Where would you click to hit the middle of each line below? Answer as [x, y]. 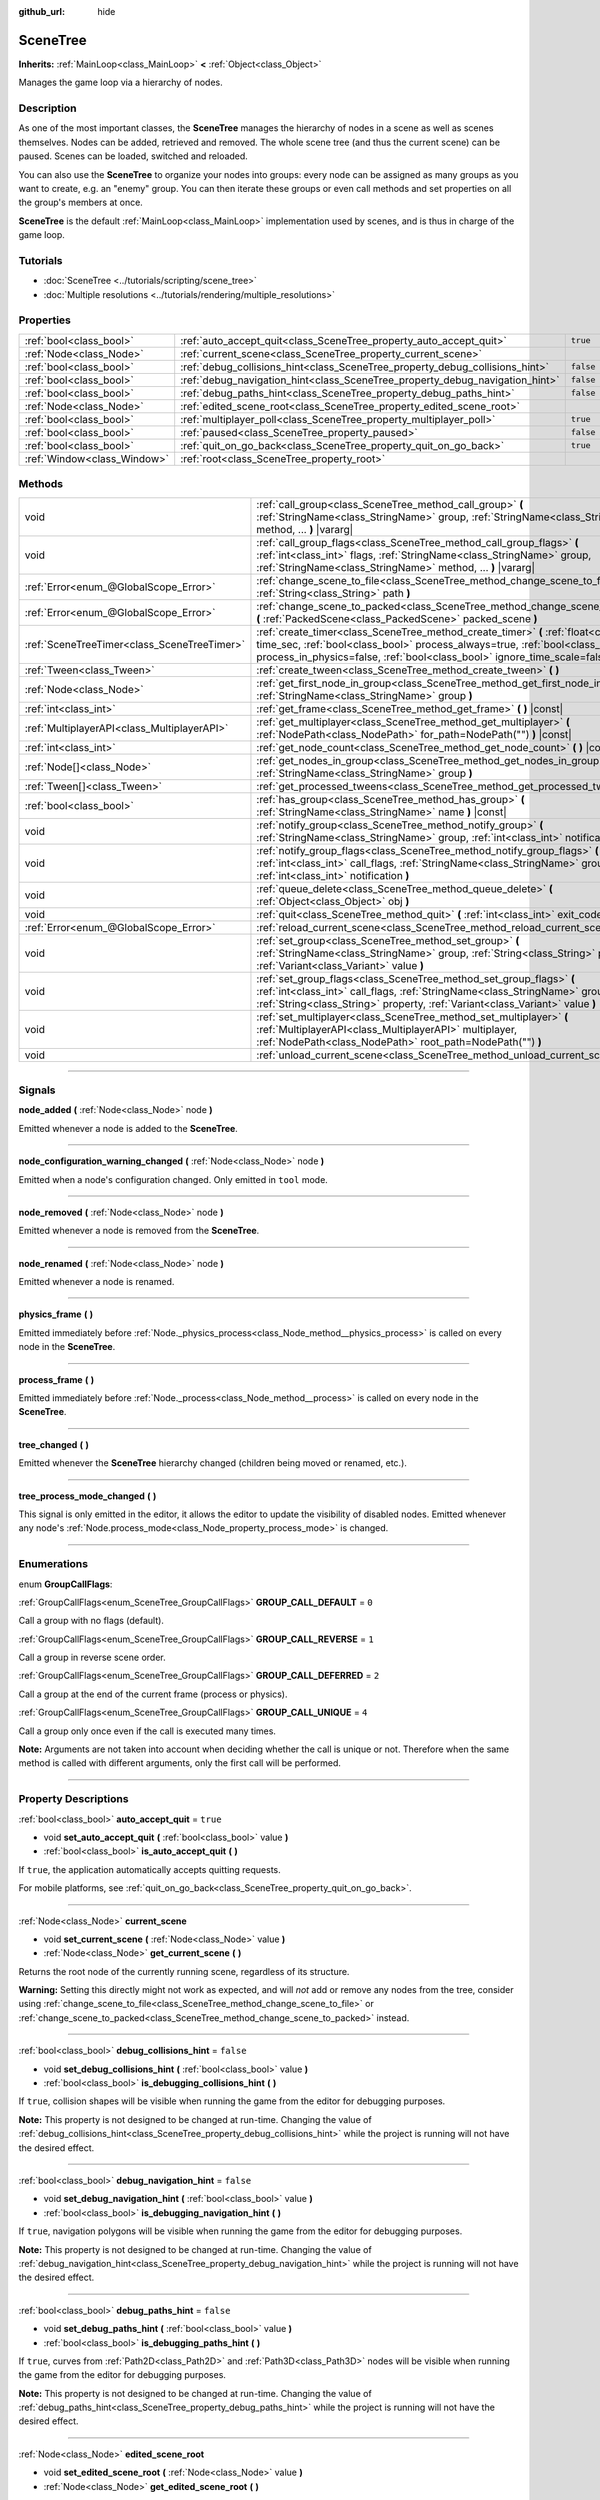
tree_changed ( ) [54, 1444]
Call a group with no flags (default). [91, 1621]
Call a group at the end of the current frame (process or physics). [153, 1694]
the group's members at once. [81, 202]
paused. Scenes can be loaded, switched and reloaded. [133, 156]
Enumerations [53, 1564]
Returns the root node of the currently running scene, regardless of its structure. [184, 1971]
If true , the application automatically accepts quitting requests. [150, 1869]
